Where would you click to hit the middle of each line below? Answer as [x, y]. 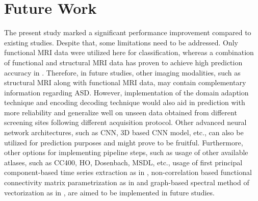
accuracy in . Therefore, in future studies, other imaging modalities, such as [122, 72]
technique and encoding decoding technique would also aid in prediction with [125, 102]
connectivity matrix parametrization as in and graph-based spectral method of [127, 182]
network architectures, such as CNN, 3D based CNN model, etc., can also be [124, 132]
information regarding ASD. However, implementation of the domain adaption [126, 92]
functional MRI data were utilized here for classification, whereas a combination [129, 52]
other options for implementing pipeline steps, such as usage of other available [126, 152]
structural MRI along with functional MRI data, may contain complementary [125, 82]
